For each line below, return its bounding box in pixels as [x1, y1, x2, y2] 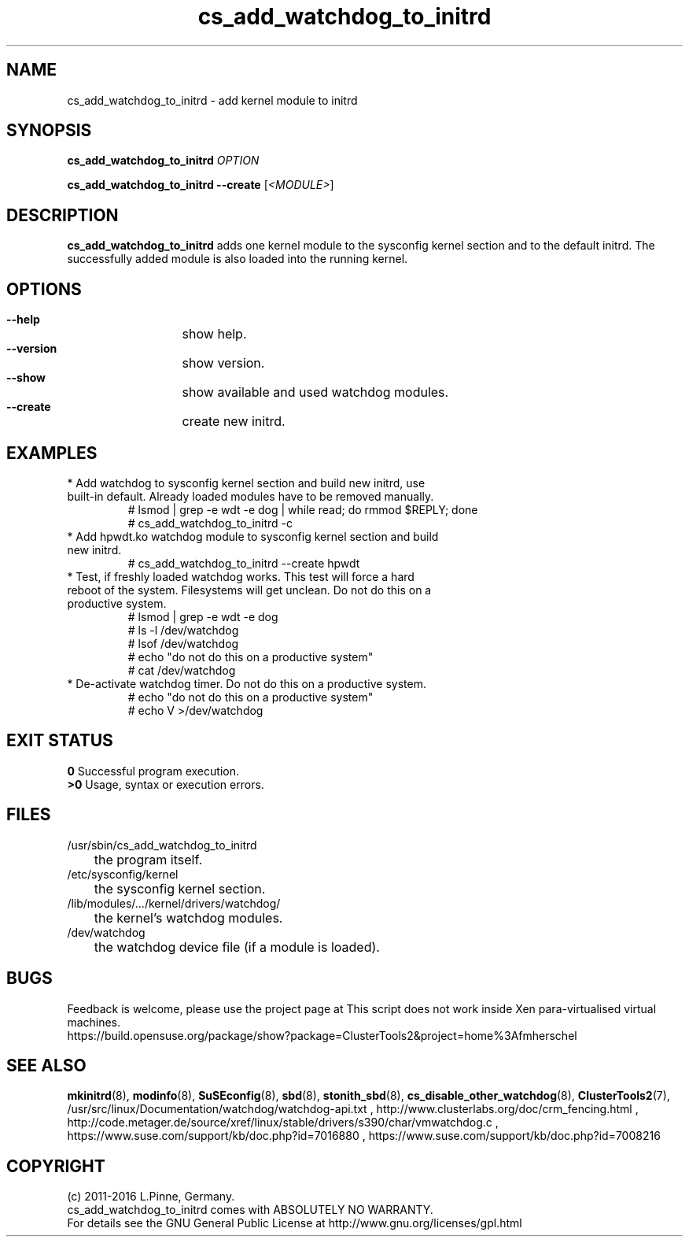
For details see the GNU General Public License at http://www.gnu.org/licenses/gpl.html [67, 1216, 522, 1230]
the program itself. [94, 851, 203, 868]
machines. [67, 1015, 121, 1029]
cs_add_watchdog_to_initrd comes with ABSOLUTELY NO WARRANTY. [67, 1203, 433, 1217]
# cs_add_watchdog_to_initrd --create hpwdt [127, 556, 360, 570]
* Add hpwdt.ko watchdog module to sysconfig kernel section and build [67, 529, 439, 543]
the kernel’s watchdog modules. [94, 909, 283, 926]
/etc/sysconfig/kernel [67, 867, 179, 881]
